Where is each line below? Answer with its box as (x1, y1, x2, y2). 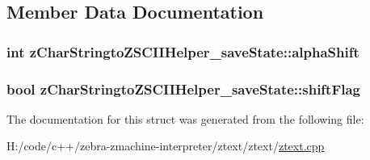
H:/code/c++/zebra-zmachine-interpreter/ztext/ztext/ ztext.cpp (6, 137, 325, 154)
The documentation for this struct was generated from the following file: (6, 110, 364, 127)
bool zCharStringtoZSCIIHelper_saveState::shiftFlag (6, 78, 361, 99)
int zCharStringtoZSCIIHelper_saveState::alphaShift (6, 41, 359, 61)
